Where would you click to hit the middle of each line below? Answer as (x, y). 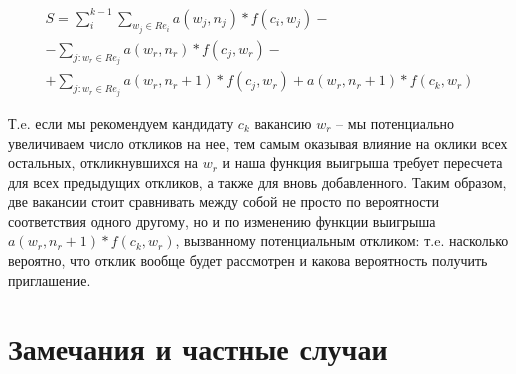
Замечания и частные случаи (198, 348)
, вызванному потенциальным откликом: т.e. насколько (342, 240)
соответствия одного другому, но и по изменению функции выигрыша (222, 220)
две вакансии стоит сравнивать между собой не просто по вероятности (224, 201)
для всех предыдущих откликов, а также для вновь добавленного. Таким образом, (257, 181)
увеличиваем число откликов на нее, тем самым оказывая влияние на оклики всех (258, 142)
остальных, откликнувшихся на (103, 162)
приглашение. (49, 279)
